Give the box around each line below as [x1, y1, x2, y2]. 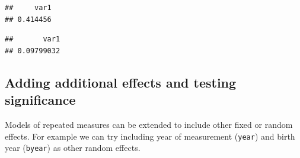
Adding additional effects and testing [5, 73, 237, 91]
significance [5, 91, 76, 109]
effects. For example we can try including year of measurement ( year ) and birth [5, 130, 295, 142]
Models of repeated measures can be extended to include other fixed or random [5, 118, 293, 130]
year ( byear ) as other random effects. [5, 141, 141, 154]
